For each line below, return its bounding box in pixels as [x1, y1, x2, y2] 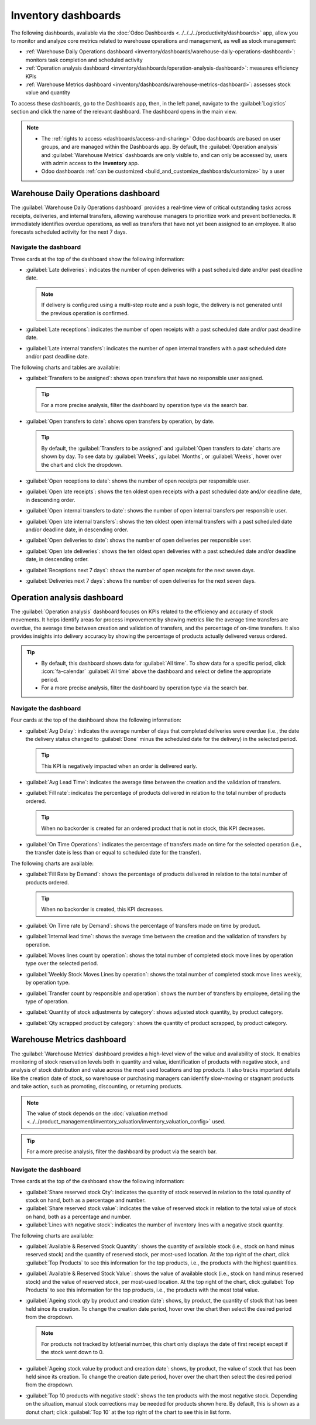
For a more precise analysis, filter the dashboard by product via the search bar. [26, 1148, 217, 1155]
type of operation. [25, 997, 69, 1004]
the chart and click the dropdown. [41, 461, 123, 468]
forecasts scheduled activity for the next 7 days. [11, 228, 128, 235]
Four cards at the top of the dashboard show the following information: [11, 716, 181, 723]
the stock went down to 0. [41, 1349, 104, 1356]
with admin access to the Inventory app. [41, 160, 139, 167]
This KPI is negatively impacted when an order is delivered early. [41, 762, 197, 770]
